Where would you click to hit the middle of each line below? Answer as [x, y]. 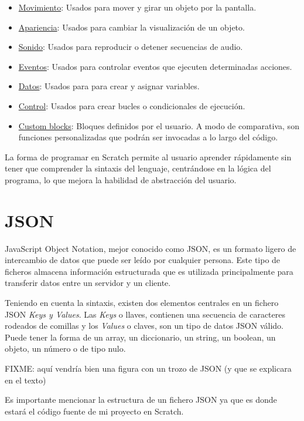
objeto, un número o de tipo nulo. [65, 348]
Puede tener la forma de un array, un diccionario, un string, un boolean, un [140, 337]
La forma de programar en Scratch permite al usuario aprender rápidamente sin [148, 156]
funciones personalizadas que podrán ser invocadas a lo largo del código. [148, 137]
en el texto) [25, 380]
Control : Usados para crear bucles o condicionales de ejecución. [132, 105]
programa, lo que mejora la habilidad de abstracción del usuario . [121, 179]
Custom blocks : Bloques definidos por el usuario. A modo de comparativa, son [159, 125]
